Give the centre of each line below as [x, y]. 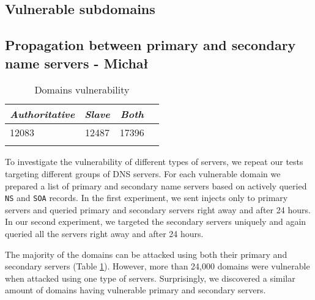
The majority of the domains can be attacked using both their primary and [146, 254]
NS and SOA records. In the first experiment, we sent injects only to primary [146, 198]
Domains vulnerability [82, 90]
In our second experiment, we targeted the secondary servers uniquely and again [156, 221]
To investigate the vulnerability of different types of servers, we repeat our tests [154, 162]
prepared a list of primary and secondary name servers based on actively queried [156, 185]
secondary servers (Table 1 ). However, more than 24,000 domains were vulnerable [157, 266]
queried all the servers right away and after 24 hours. [104, 233]
